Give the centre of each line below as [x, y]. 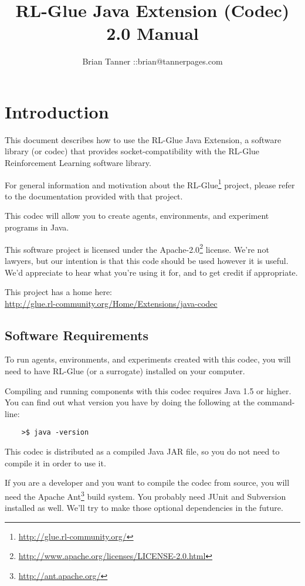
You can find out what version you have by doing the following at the [130, 402]
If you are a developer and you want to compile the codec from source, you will [147, 482]
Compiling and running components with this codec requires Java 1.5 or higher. [148, 390]
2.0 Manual [152, 33]
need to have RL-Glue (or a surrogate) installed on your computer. [125, 371]
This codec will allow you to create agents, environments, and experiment [137, 216]
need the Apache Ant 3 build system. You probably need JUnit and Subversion [145, 495]
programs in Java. [37, 227]
